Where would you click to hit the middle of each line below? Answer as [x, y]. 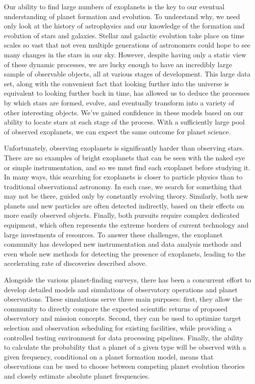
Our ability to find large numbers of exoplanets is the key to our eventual [114, 6]
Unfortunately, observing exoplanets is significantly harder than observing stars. [124, 148]
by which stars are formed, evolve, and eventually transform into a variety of [119, 102]
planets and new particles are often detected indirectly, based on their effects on [124, 205]
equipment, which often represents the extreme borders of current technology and [126, 225]
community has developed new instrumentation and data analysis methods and [123, 244]
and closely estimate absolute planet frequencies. [77, 375]
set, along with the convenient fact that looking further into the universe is [116, 83]
